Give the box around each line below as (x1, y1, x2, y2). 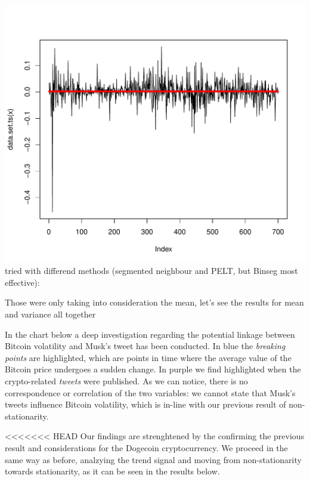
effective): (5, 276, 40, 288)
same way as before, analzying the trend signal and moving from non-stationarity (5, 453, 302, 465)
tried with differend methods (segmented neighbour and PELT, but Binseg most (5, 264, 298, 277)
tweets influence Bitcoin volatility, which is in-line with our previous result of (5, 398, 286, 411)
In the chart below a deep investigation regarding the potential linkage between (5, 328, 295, 340)
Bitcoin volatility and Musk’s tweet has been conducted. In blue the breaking (5, 340, 286, 352)
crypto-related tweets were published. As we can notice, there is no (5, 374, 248, 387)
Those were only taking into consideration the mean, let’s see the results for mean (5, 296, 304, 309)
